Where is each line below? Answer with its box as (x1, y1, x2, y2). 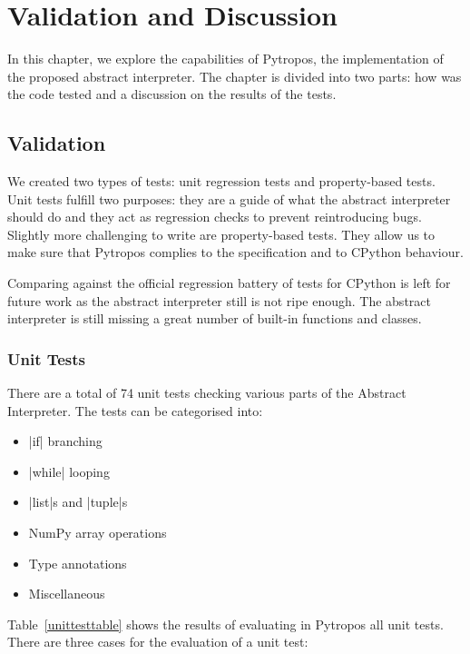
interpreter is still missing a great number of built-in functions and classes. (7, 309, 422, 328)
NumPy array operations (28, 523, 167, 542)
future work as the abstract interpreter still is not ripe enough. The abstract (7, 291, 431, 310)
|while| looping (28, 461, 110, 481)
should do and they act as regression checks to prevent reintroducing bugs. (7, 207, 422, 226)
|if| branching (28, 431, 103, 451)
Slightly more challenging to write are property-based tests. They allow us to (7, 224, 436, 243)
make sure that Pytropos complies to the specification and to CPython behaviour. (7, 243, 464, 262)
